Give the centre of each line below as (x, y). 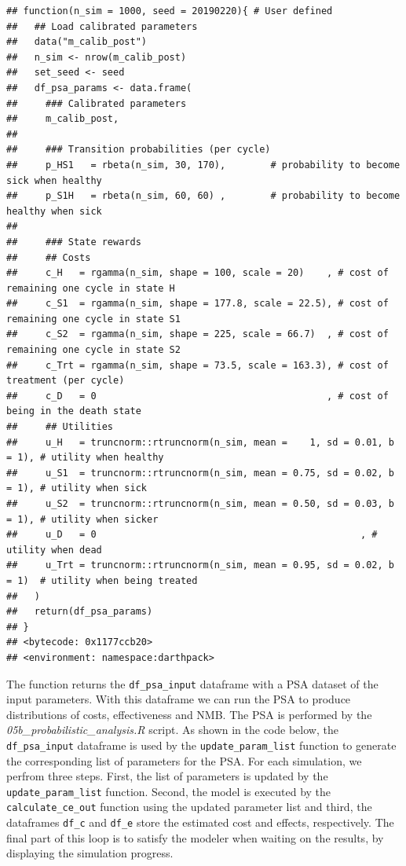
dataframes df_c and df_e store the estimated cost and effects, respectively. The (200, 822)
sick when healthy (54, 180)
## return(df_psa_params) (80, 612)
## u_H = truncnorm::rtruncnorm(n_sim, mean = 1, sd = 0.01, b (200, 442)
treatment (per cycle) (66, 381)
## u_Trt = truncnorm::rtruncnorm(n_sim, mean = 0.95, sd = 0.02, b (200, 565)
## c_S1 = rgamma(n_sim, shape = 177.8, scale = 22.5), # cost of (198, 304)
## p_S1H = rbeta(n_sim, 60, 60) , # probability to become (203, 196)
